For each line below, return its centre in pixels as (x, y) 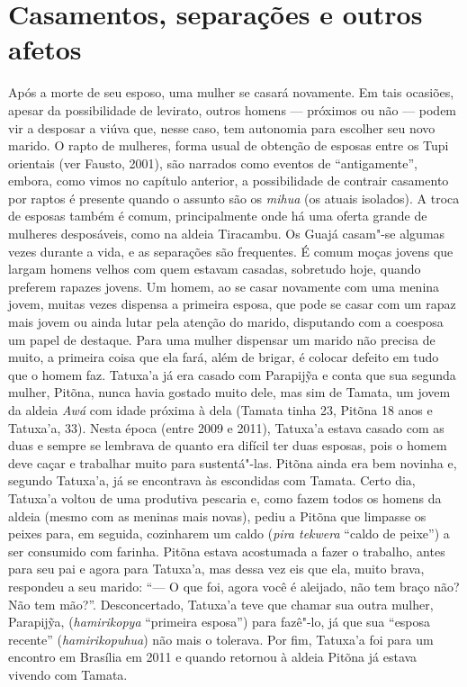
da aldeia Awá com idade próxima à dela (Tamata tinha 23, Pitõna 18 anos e (220, 410)
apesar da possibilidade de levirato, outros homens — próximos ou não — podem (233, 109)
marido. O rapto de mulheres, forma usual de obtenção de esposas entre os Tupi (229, 145)
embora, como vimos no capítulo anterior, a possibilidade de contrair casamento (229, 181)
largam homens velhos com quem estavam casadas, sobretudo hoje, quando (215, 269)
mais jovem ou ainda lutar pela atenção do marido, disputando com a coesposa (226, 322)
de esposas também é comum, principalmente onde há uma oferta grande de (218, 216)
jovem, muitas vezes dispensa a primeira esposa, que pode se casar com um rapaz (232, 304)
